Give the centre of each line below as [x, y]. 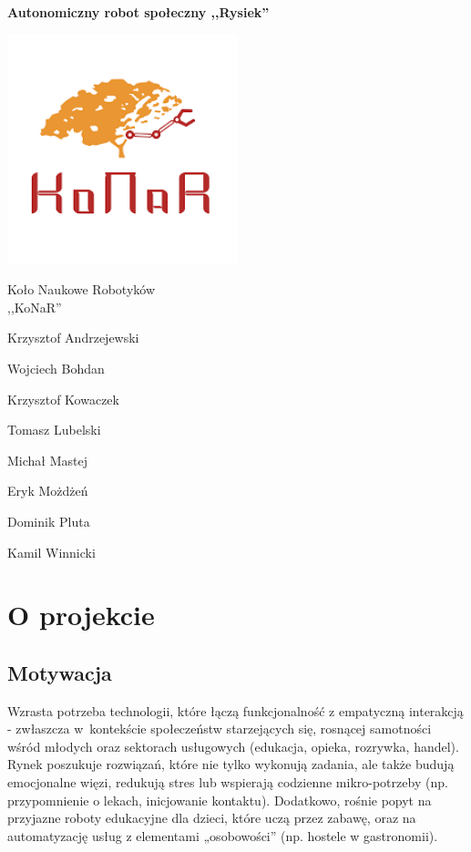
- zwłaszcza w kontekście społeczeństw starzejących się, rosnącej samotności [220, 729]
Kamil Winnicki [51, 552]
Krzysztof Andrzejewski [73, 338]
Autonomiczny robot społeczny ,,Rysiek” [138, 12]
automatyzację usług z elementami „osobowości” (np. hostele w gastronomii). [223, 835]
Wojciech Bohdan [56, 368]
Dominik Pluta [49, 521]
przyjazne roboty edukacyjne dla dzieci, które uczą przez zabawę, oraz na [212, 818]
